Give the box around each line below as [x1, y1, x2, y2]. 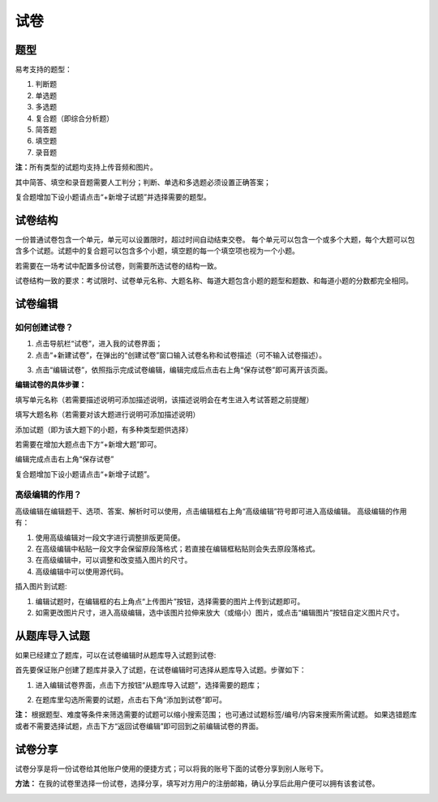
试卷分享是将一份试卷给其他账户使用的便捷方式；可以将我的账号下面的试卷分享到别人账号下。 [15, 763, 328, 774]
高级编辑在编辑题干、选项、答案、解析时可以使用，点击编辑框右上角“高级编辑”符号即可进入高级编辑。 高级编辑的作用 [15, 506, 407, 516]
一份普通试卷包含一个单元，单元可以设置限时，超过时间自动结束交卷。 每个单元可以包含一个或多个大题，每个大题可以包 [15, 234, 415, 244]
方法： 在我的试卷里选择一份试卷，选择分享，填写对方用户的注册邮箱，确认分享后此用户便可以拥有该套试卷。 [15, 778, 380, 788]
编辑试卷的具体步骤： [15, 380, 87, 389]
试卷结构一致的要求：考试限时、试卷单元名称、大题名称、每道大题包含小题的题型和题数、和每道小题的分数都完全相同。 [15, 276, 413, 285]
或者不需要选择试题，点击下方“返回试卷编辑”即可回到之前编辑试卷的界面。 [15, 721, 264, 731]
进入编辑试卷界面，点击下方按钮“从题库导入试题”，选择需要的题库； [35, 680, 263, 689]
